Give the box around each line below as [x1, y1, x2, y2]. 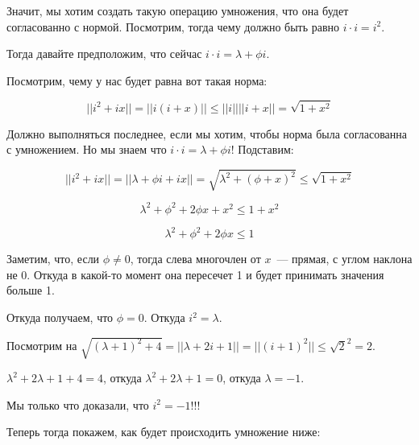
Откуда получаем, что [6, 309, 114, 326]
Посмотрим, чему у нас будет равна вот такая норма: [6, 72, 268, 89]
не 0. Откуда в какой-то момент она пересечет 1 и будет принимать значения [6, 266, 384, 282]
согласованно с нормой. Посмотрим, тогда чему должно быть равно [6, 18, 340, 35]
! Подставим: [230, 141, 294, 158]
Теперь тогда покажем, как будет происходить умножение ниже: [6, 423, 321, 440]
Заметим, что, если [6, 250, 100, 267]
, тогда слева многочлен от [130, 250, 261, 267]
